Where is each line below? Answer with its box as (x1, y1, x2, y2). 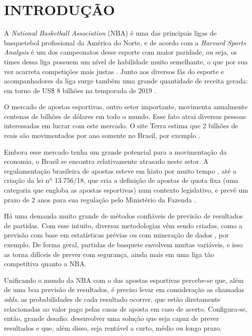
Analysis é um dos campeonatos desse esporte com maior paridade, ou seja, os (4, 47, 237, 57)
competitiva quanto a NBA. (4, 258, 87, 269)
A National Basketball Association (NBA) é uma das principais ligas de (4, 28, 217, 38)
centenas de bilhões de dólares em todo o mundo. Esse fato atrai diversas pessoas (4, 111, 246, 121)
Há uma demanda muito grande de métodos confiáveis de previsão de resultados (4, 211, 243, 221)
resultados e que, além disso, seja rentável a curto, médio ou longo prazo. (4, 322, 222, 333)
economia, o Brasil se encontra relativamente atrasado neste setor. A (4, 156, 209, 166)
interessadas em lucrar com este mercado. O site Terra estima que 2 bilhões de (4, 120, 238, 131)
